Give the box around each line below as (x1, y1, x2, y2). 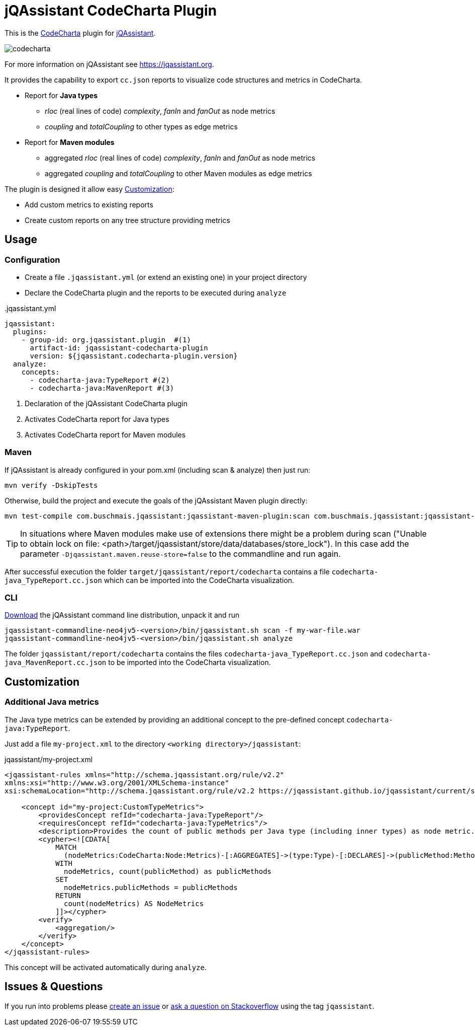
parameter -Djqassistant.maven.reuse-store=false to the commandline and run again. (20, 548, 341, 559)
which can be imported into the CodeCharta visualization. (104, 575, 295, 584)
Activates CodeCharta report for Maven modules (25, 430, 186, 439)
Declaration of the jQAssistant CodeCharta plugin (25, 399, 187, 408)
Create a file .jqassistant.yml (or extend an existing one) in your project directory (25, 272, 307, 281)
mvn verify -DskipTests (5, 481, 98, 489)
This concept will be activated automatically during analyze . (5, 963, 207, 972)
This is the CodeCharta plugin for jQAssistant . (5, 28, 156, 37)
